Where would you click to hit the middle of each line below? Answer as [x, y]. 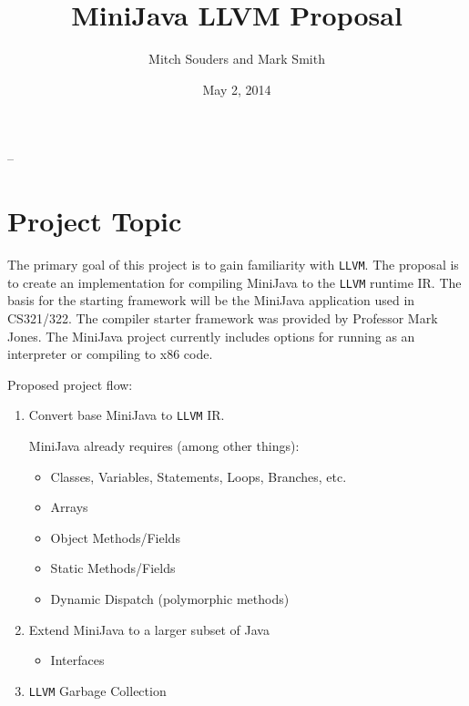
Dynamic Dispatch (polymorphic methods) [170, 598]
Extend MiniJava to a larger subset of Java [149, 629]
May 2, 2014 [237, 89]
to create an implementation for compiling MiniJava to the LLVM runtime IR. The [234, 282]
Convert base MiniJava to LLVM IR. [127, 415]
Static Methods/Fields [113, 568]
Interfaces [77, 660]
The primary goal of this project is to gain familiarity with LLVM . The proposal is [233, 265]
